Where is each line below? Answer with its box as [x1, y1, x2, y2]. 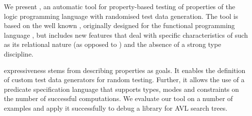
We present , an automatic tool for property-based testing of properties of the [4, 1, 235, 11]
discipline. [4, 48, 34, 58]
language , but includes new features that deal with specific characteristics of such [4, 29, 248, 40]
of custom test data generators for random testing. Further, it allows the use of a [4, 74, 245, 85]
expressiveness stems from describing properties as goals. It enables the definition [4, 65, 246, 75]
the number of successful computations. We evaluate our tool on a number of [4, 93, 233, 103]
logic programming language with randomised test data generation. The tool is [4, 11, 238, 21]
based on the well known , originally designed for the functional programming [4, 20, 235, 30]
